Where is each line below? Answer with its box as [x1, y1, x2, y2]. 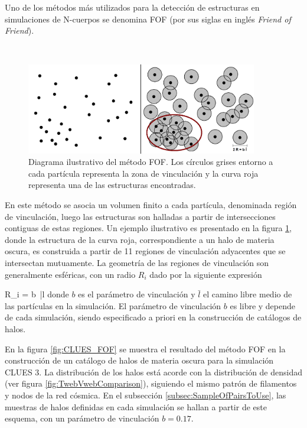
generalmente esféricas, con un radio [5, 268, 136, 280]
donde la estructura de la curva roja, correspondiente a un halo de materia [5, 233, 275, 245]
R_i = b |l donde [5, 288, 69, 300]
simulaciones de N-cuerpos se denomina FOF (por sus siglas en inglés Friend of [5, 12, 291, 25]
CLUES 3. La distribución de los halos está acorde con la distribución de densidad [5, 365, 303, 378]
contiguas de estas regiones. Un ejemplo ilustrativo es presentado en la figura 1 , [5, 222, 292, 234]
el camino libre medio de [203, 288, 292, 300]
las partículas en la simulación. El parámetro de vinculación [5, 299, 221, 312]
